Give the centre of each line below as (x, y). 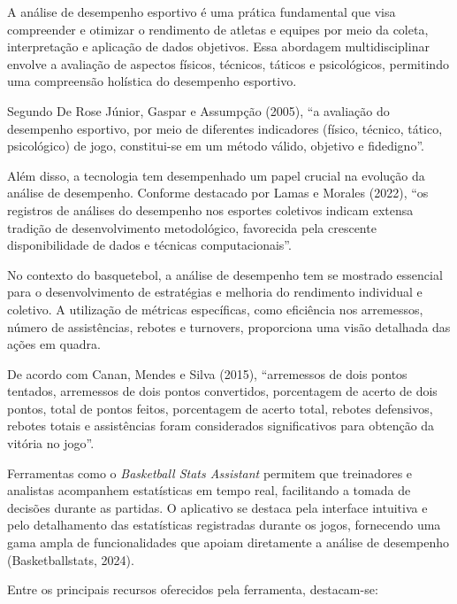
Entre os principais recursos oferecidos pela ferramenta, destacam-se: (193, 589)
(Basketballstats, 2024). (71, 559)
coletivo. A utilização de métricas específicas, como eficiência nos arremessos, (215, 309)
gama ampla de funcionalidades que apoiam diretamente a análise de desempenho (228, 542)
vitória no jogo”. (51, 443)
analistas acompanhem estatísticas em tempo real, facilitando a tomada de (209, 490)
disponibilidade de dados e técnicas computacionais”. (149, 245)
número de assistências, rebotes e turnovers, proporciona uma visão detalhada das (229, 326)
